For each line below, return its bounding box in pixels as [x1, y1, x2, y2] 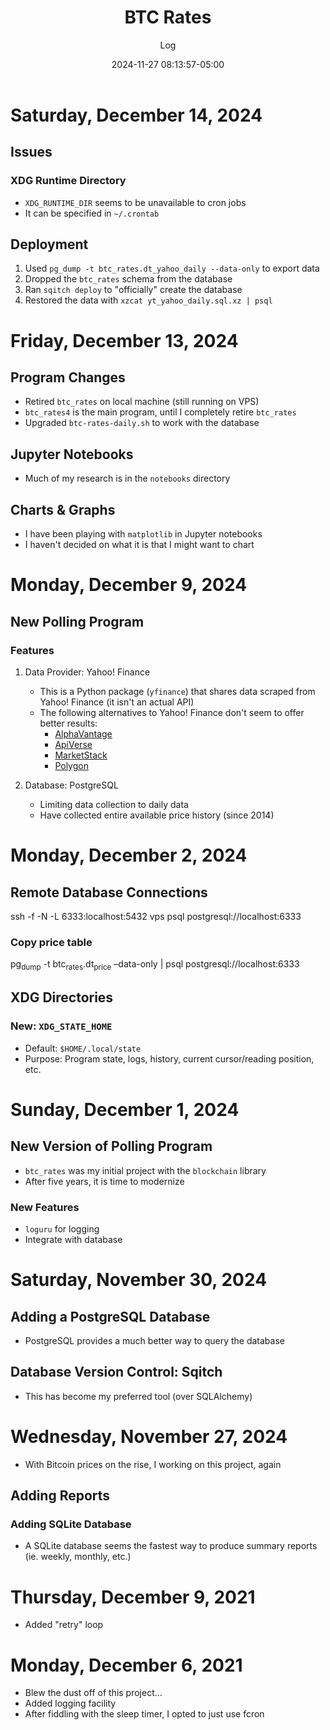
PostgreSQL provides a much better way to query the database [24, 1335, 285, 1347]
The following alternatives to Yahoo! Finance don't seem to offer [39, 706, 305, 718]
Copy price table [10, 935, 93, 949]
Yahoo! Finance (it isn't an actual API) [39, 696, 195, 708]
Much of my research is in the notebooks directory [24, 472, 231, 485]
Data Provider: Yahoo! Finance [24, 666, 151, 678]
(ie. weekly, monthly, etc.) [24, 1551, 132, 1563]
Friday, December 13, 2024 [10, 329, 239, 352]
